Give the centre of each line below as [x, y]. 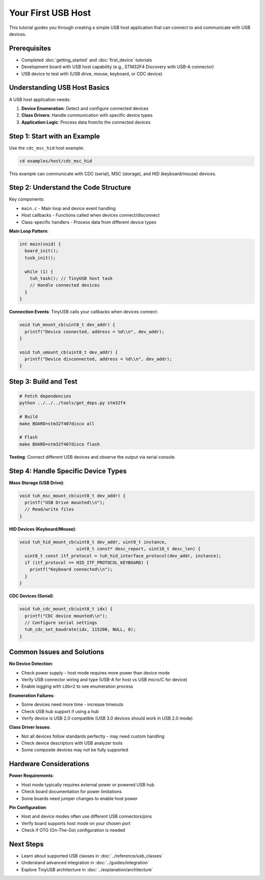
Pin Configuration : [28, 807]
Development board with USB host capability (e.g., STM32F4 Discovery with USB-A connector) [118, 67]
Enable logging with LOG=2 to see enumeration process [77, 686]
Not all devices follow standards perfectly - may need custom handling [93, 736]
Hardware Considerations [49, 764]
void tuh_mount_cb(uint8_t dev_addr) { [67, 325]
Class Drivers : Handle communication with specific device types [87, 115]
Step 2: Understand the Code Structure [70, 188]
